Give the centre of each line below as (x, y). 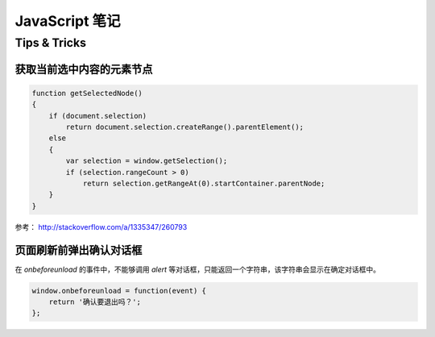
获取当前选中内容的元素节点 (84, 69)
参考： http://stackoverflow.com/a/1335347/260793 (101, 227)
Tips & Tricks (50, 43)
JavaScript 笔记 (68, 21)
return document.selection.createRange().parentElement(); (185, 127)
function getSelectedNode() (87, 93)
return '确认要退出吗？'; (95, 302)
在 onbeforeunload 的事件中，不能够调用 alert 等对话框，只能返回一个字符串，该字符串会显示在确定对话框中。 (198, 269)
